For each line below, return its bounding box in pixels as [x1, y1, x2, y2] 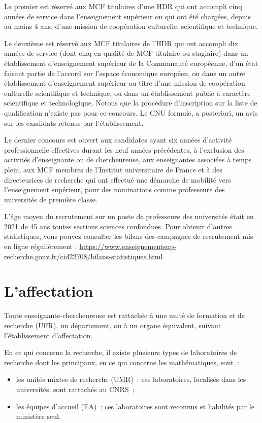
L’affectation [4, 280, 93, 301]
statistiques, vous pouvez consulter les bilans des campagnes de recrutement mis [4, 231, 253, 241]
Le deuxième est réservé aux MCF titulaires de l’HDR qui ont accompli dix [4, 38, 239, 48]
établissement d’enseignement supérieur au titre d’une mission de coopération [4, 78, 245, 88]
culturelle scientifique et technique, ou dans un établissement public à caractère [4, 87, 251, 98]
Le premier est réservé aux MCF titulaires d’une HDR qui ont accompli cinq [4, 1, 242, 11]
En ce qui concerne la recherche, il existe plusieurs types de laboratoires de [4, 347, 237, 358]
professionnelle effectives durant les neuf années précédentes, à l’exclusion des [4, 144, 244, 155]
